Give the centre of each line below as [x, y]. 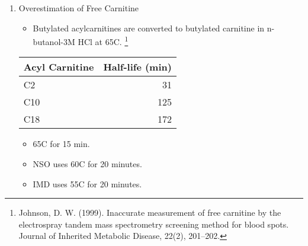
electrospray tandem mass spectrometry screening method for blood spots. [154, 224]
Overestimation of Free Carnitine [79, 8]
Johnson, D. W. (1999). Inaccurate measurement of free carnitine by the [150, 213]
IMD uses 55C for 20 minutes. [87, 183]
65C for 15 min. [61, 144]
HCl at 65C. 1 [103, 41]
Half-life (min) [137, 67]
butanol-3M [54, 41]
